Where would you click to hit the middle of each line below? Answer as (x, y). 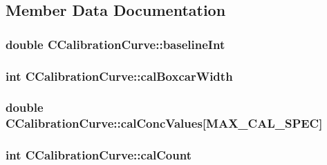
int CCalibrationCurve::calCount (99, 155)
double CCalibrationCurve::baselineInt (115, 44)
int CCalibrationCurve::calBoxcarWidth (119, 76)
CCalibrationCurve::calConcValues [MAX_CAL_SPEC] (164, 123)
